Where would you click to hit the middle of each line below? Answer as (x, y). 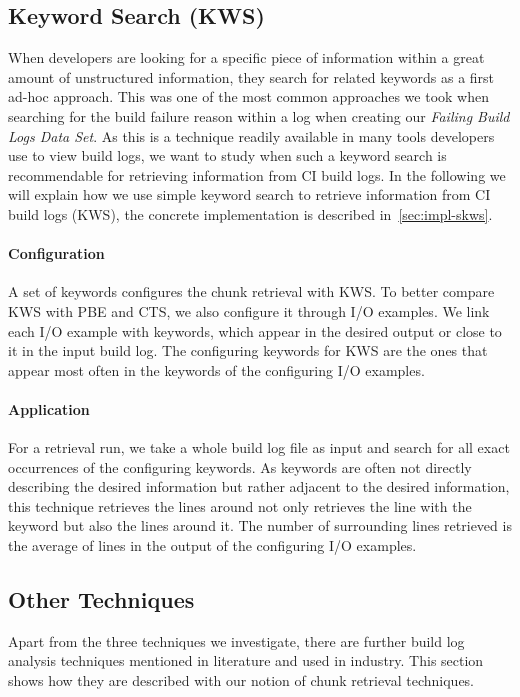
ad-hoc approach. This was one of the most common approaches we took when (248, 96)
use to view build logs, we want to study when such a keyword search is (227, 155)
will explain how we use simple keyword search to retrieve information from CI (249, 194)
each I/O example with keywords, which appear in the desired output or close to (255, 330)
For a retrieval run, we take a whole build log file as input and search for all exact (259, 447)
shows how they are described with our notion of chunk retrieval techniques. (241, 680)
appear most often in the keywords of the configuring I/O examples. (216, 369)
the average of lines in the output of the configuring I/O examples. (212, 545)
